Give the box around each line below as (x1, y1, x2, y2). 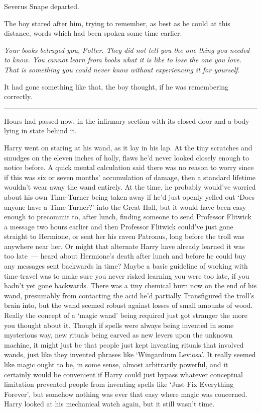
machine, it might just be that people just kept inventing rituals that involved (4, 339, 244, 350)
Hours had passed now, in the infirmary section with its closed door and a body (4, 115, 249, 126)
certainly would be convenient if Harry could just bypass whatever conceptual (4, 369, 243, 379)
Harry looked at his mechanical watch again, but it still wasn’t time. (4, 398, 215, 409)
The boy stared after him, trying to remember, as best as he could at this (4, 18, 230, 28)
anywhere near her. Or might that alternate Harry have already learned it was (4, 240, 245, 251)
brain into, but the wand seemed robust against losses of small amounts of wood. (4, 300, 253, 310)
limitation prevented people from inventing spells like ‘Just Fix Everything (4, 379, 234, 389)
